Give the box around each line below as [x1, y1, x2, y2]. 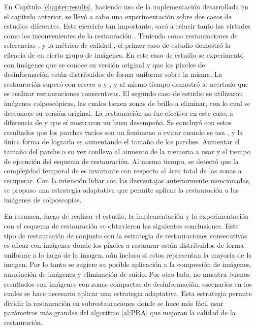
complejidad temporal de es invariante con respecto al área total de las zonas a [4, 165, 242, 176]
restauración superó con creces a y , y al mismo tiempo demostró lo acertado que [4, 78, 249, 89]
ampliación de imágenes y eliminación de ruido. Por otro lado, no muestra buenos [4, 269, 250, 279]
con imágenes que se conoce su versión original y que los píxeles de [4, 59, 205, 69]
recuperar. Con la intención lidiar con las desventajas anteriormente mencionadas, [4, 175, 251, 185]
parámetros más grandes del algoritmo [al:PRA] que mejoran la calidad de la [4, 307, 236, 318]
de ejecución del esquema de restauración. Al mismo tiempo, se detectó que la [4, 156, 239, 166]
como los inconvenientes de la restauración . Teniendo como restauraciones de [4, 30, 238, 40]
